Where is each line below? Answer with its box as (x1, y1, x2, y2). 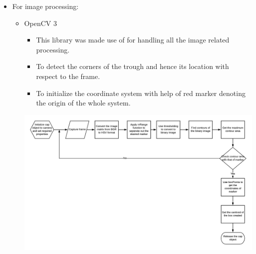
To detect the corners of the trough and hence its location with (36, 61, 229, 71)
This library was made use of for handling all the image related (36, 34, 230, 45)
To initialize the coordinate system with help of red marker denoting (36, 87, 246, 98)
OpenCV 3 (24, 17, 57, 28)
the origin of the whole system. (36, 97, 131, 108)
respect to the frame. (36, 70, 100, 81)
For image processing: (12, 1, 79, 11)
